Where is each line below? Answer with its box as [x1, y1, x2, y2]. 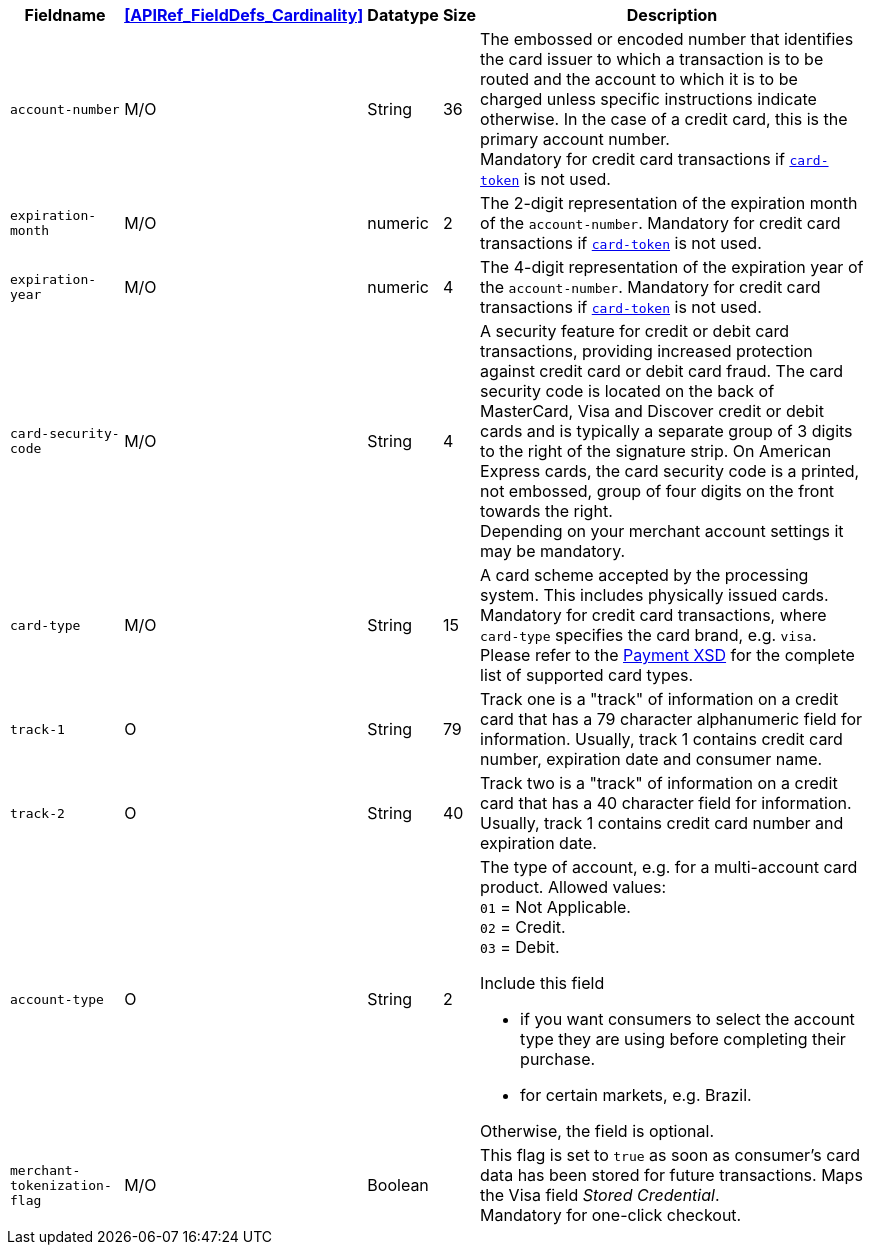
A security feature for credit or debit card [480, 321, 789, 341]
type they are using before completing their [520, 1029, 846, 1049]
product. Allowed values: [480, 877, 667, 897]
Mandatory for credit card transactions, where [480, 605, 827, 625]
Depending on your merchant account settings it [480, 521, 844, 541]
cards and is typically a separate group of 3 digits [480, 421, 853, 441]
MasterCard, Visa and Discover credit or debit [480, 401, 824, 421]
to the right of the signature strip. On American [480, 441, 832, 461]
